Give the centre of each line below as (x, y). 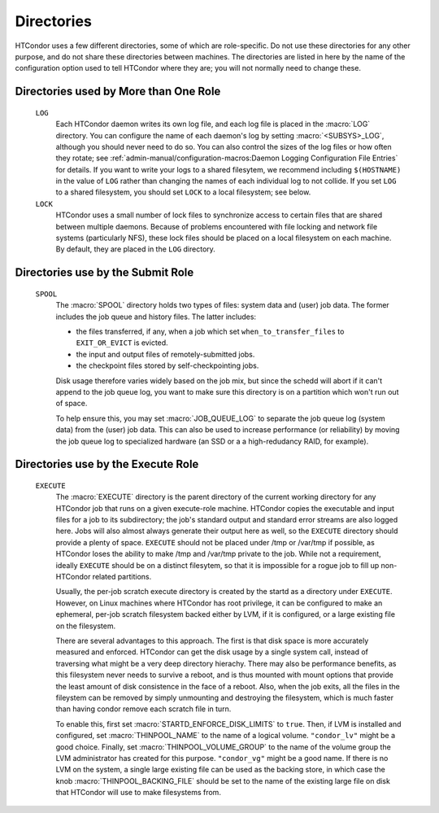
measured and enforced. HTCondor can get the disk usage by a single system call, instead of (212, 652)
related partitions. (122, 577)
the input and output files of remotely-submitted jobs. (165, 354)
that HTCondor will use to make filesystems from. (138, 793)
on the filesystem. (86, 626)
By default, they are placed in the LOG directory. (135, 249)
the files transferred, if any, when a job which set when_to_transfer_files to (210, 331)
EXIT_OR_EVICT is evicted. (122, 343)
